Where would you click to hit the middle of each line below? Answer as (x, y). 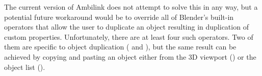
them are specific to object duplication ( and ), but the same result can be (120, 47)
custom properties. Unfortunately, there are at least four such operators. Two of (129, 36)
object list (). (25, 67)
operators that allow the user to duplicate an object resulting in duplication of (126, 27)
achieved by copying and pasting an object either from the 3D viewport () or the (130, 56)
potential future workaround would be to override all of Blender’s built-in (119, 17)
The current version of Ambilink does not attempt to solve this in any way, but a (131, 7)
